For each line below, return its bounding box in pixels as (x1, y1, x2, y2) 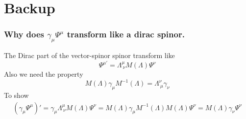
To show (4, 89, 29, 100)
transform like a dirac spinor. (67, 28, 185, 40)
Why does (4, 28, 45, 40)
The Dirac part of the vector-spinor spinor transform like (4, 50, 175, 60)
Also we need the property (4, 69, 83, 79)
